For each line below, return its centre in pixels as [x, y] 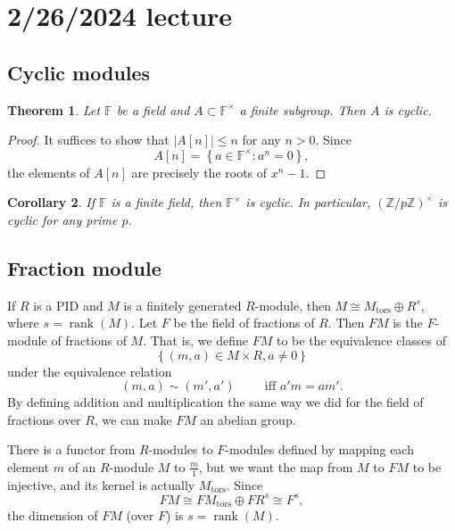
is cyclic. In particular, [308, 202]
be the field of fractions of [244, 323]
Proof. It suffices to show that [88, 140]
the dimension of [53, 515]
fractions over [44, 419]
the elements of [49, 172]
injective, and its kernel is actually [101, 484]
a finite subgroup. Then [302, 109]
